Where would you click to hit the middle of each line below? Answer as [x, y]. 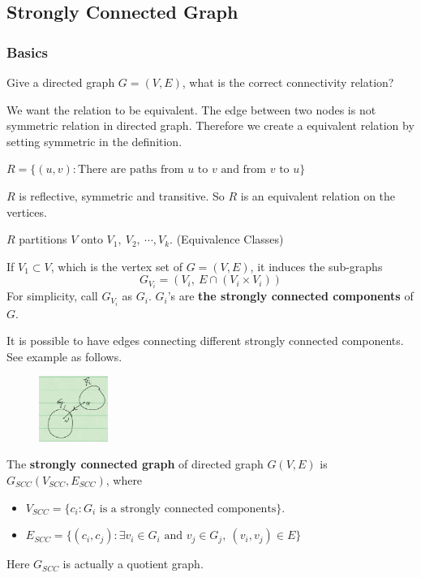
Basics [27, 52]
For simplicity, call [52, 296]
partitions [43, 239]
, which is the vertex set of [117, 266]
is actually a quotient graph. [133, 564]
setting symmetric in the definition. [95, 141]
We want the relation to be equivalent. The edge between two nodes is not [191, 109]
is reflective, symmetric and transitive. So [122, 195]
